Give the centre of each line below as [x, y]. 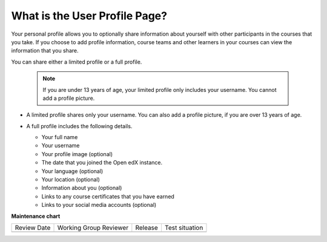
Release [147, 227]
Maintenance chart [36, 216]
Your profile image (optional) [77, 154]
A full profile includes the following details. [79, 126]
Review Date [33, 227]
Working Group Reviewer [93, 227]
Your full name [60, 137]
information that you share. [45, 51]
